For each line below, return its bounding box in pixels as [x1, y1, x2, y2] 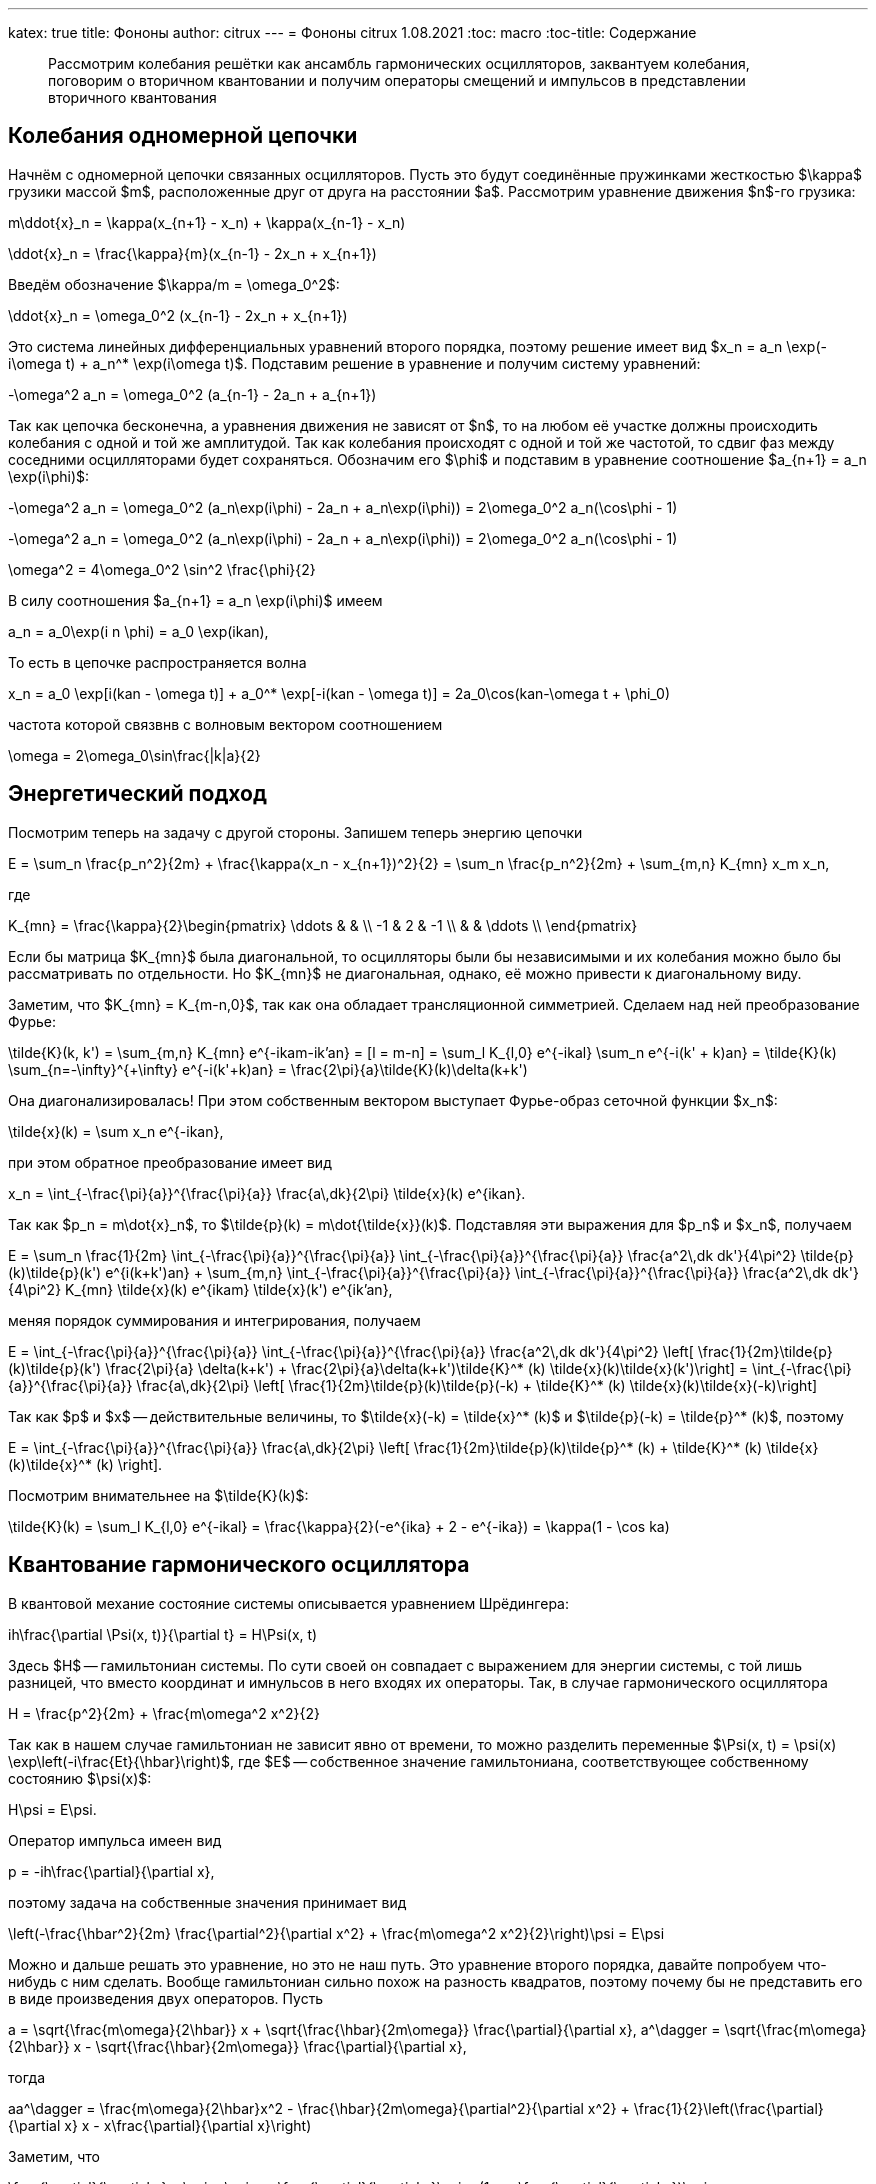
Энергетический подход [8, 781, 267, 807]
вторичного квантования [48, 89, 217, 106]
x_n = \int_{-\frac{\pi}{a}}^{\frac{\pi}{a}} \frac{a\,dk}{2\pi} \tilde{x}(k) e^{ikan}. [8, 1184, 526, 1202]
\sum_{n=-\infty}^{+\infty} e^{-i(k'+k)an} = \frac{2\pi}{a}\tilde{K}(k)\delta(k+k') [8, 1060, 528, 1078]
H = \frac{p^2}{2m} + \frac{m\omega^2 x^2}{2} [8, 1704, 320, 1722]
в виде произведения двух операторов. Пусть [8, 1989, 324, 2007]
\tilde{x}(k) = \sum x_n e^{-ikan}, [8, 1122, 224, 1140]
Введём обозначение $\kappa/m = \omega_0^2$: [8, 275, 340, 293]
